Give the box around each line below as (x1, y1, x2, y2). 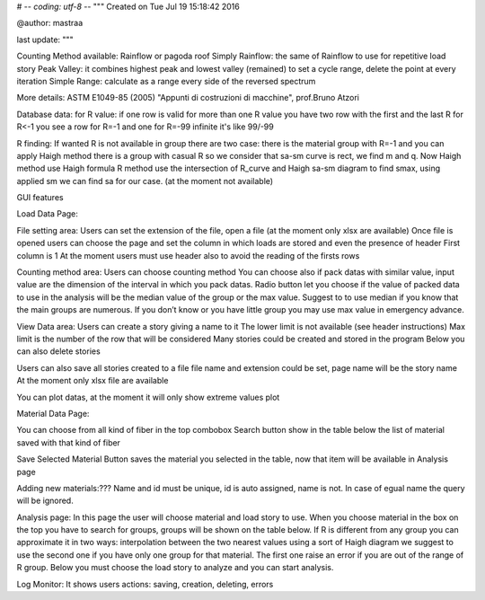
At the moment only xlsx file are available (16, 375, 169, 386)
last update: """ (16, 34, 74, 45)
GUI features (16, 192, 64, 203)
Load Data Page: (16, 208, 78, 219)
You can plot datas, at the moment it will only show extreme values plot (16, 392, 280, 402)
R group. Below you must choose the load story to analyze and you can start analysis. (16, 562, 334, 573)
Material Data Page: (16, 408, 90, 419)
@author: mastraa (16, 18, 84, 29)
